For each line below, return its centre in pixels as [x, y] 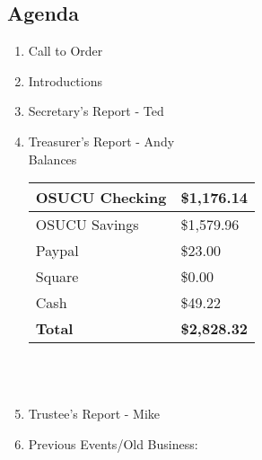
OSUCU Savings [87, 225]
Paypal [57, 251]
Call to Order [65, 51]
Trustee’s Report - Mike [94, 414]
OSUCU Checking [101, 198]
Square [57, 277]
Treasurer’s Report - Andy [101, 141]
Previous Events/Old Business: [113, 443]
